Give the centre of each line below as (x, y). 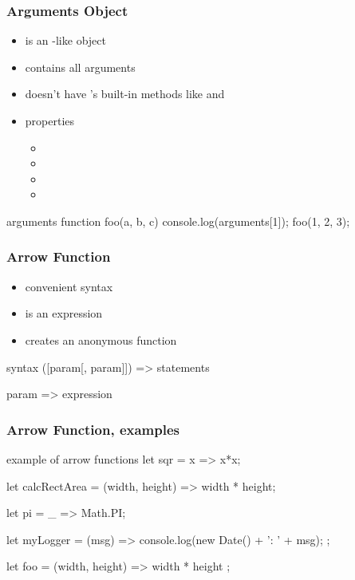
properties (50, 120)
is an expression (64, 313)
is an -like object (65, 40)
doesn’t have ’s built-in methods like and (125, 94)
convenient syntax (69, 286)
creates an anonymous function (101, 339)
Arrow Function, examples (93, 429)
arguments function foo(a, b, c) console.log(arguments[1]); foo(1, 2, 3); (178, 221)
